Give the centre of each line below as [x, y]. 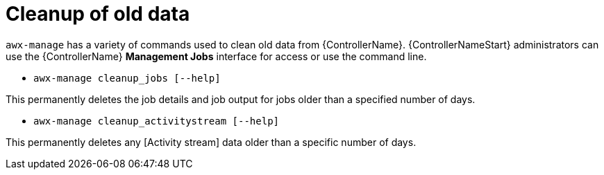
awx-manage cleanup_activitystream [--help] [157, 121]
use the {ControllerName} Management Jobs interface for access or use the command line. [216, 56]
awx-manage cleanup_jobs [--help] [127, 78]
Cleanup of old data [98, 14]
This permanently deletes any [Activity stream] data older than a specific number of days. [211, 142]
